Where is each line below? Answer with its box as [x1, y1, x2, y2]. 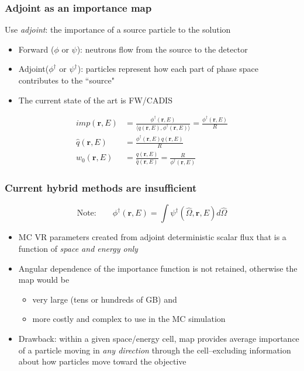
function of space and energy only [18, 242, 138, 254]
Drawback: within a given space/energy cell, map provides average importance [18, 332, 299, 344]
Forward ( [18, 43, 54, 55]
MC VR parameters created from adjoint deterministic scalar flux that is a [18, 231, 286, 243]
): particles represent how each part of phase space [77, 63, 258, 75]
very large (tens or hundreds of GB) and [32, 293, 177, 305]
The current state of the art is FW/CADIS [18, 93, 172, 106]
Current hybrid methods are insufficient [5, 181, 197, 195]
